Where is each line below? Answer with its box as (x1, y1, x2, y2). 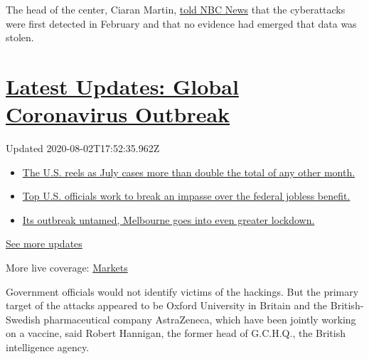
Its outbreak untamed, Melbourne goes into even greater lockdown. (22, 212, 315, 227)
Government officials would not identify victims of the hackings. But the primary (6, 284, 359, 299)
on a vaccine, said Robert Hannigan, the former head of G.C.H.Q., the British (6, 326, 346, 341)
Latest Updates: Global (6, 71, 239, 100)
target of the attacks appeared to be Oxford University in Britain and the (6, 298, 328, 313)
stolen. (6, 30, 34, 45)
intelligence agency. (6, 340, 90, 355)
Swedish (6, 311, 41, 326)
